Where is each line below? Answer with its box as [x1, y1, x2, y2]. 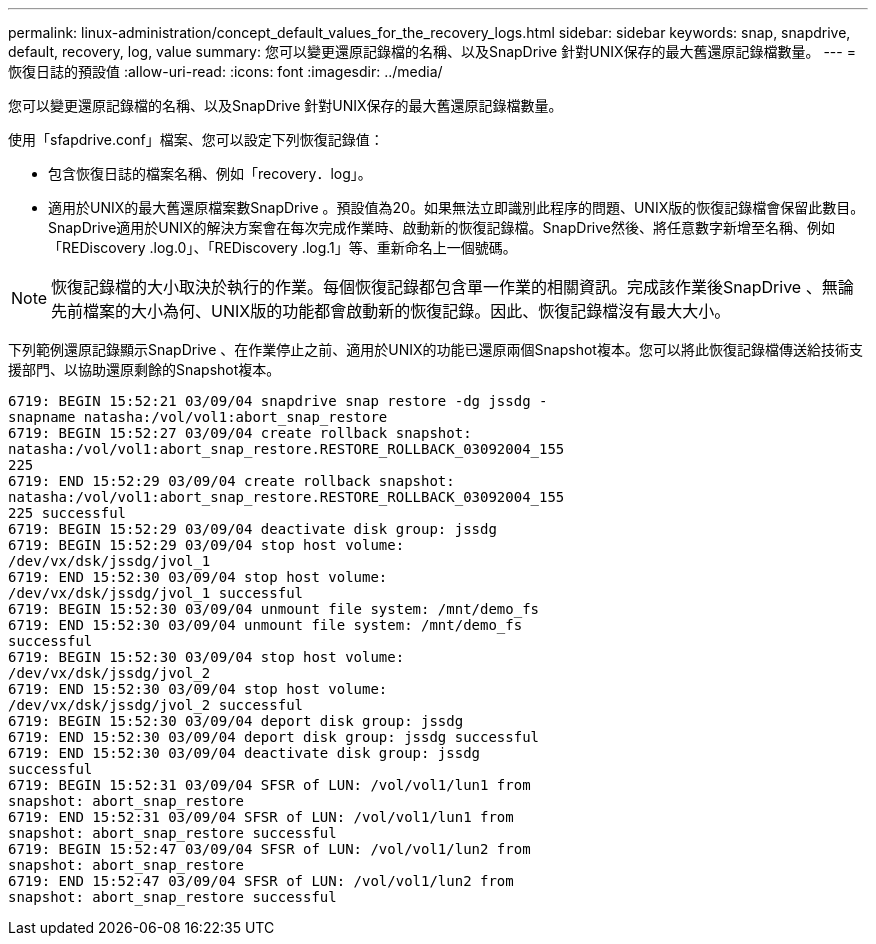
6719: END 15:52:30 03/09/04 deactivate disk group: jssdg [8, 745, 481, 761]
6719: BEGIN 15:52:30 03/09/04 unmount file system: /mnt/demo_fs [8, 601, 540, 617]
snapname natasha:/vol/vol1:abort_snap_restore [8, 409, 388, 425]
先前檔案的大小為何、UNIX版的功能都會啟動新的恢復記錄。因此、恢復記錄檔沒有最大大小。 [51, 301, 731, 321]
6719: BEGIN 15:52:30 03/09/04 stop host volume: [8, 649, 405, 665]
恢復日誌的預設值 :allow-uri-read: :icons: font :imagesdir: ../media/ [8, 63, 443, 80]
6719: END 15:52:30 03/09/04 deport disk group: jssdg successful [8, 729, 540, 745]
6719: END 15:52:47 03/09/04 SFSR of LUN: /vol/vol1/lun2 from [8, 873, 514, 889]
